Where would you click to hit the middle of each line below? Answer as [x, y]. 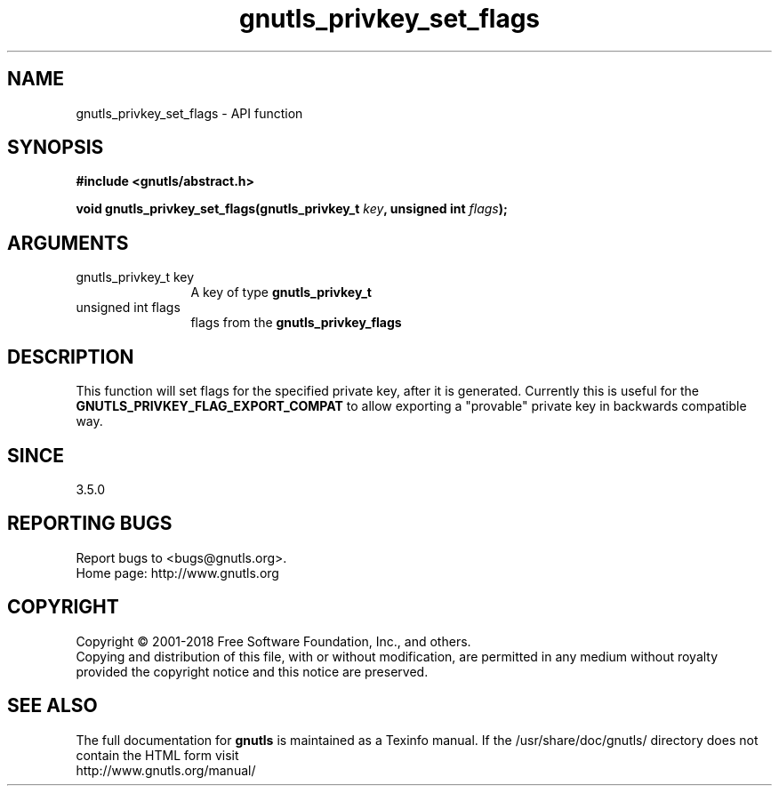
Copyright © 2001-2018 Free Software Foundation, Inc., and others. [273, 641]
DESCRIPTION [71, 356]
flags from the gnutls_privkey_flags [296, 323]
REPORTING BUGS [90, 524]
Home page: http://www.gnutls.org [177, 573]
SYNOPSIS [56, 148]
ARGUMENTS [68, 243]
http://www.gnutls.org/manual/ [166, 770]
